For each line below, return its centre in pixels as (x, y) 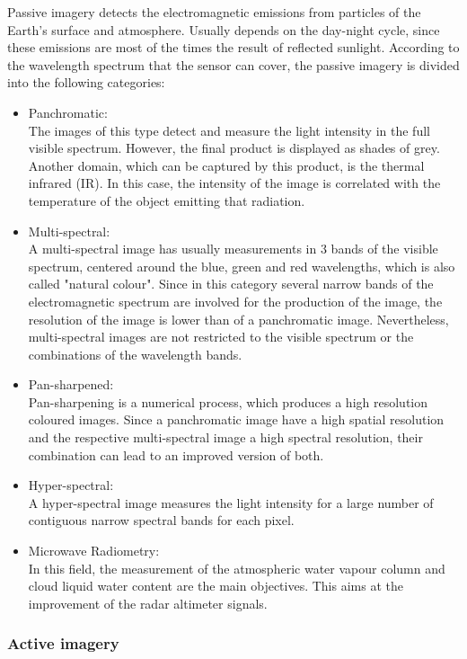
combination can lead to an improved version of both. (176, 454)
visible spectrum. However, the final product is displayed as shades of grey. (234, 148)
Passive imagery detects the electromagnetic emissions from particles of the (214, 12)
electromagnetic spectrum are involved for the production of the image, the (235, 301)
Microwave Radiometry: (94, 551)
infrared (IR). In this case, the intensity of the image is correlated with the (234, 183)
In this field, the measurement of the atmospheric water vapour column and (237, 568)
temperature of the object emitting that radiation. (167, 200)
